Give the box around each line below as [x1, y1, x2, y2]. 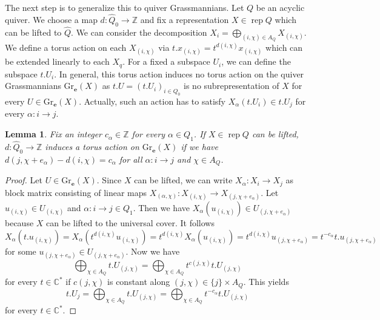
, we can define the [221, 55, 291, 68]
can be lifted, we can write [134, 174, 233, 186]
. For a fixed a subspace [122, 55, 210, 68]
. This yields [243, 275, 289, 288]
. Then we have [133, 201, 190, 214]
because [5, 216, 34, 229]
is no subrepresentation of [184, 79, 279, 92]
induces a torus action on [45, 140, 139, 153]
